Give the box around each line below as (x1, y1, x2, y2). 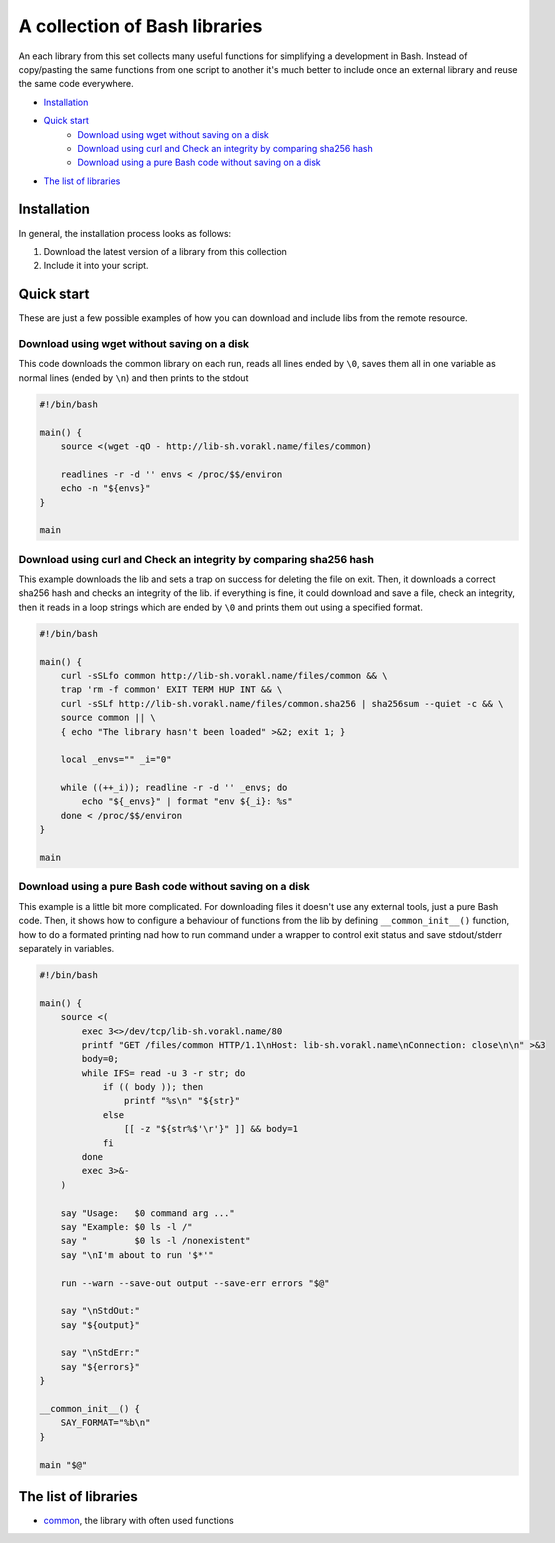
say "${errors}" (60, 1361, 140, 1372)
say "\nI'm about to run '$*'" (60, 1249, 214, 1260)
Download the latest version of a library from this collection (43, 245, 287, 257)
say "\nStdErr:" (60, 1347, 140, 1359)
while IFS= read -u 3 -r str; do (81, 1067, 246, 1079)
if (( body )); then (102, 1081, 204, 1093)
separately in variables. (18, 942, 115, 954)
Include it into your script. (43, 260, 149, 272)
